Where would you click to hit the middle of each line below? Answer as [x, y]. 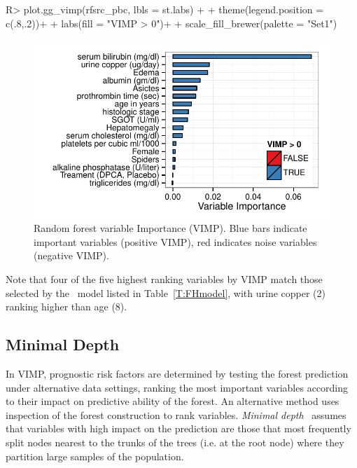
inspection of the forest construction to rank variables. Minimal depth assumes [176, 414]
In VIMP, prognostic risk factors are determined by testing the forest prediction [177, 373]
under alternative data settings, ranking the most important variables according [177, 387]
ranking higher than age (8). [66, 307]
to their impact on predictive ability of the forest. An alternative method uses [173, 401]
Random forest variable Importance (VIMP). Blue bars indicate [170, 228]
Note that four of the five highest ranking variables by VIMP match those [164, 278]
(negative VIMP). [71, 255]
